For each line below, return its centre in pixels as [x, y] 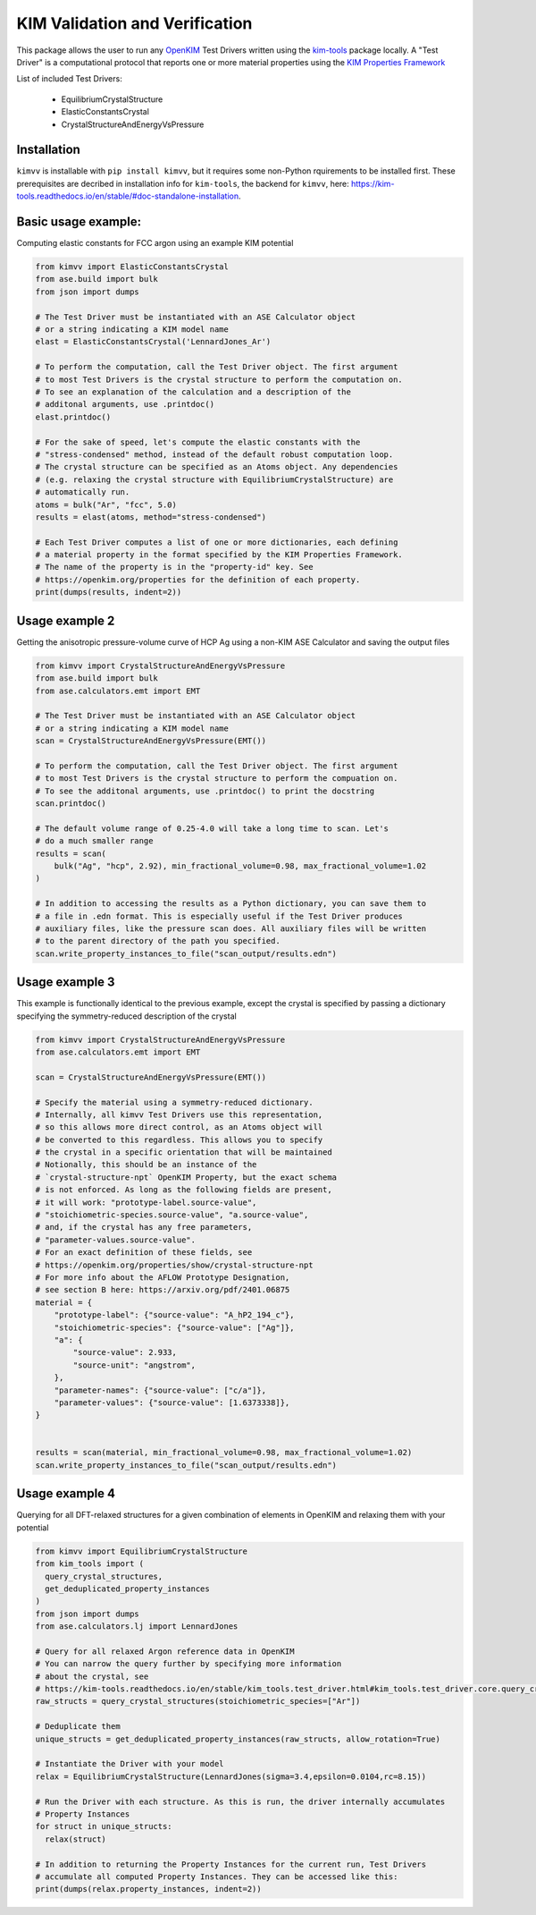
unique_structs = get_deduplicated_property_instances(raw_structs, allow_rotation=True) [238, 1739]
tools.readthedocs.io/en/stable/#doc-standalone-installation [128, 196]
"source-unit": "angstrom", [134, 1365]
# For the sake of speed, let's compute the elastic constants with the [198, 442]
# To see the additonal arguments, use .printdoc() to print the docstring [205, 791]
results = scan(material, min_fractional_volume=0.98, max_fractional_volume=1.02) [224, 1453]
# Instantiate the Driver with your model [130, 1764]
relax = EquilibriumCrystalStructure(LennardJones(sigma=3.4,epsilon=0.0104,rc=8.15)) [231, 1776]
